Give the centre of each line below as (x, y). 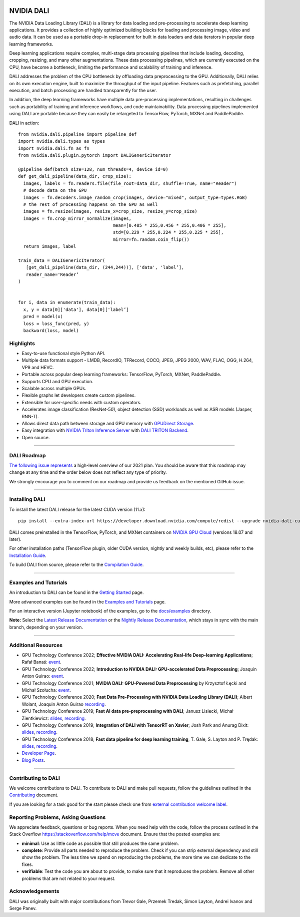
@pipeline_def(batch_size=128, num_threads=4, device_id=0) (93, 169)
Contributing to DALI (34, 778)
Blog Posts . (33, 760)
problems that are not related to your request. (69, 878)
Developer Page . (39, 753)
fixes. (27, 864)
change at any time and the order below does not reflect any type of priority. (88, 472)
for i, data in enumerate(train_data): (67, 302)
